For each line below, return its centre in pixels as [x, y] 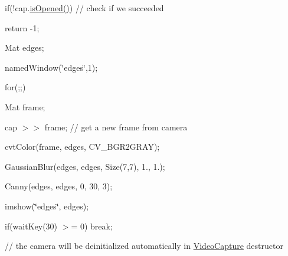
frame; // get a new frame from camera [116, 127]
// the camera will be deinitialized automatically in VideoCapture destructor [144, 246]
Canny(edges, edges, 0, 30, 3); [59, 186]
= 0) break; [92, 226]
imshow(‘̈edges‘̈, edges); [47, 206]
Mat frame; [25, 106]
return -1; [22, 27]
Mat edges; [24, 47]
